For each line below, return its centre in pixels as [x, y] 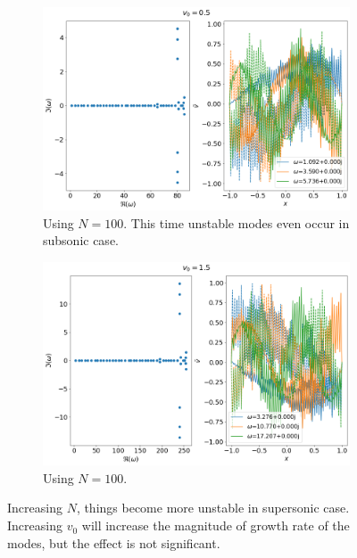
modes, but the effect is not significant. [114, 542]
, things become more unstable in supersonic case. [213, 508]
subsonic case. [81, 240]
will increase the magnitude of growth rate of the [216, 525]
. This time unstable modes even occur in [237, 222]
